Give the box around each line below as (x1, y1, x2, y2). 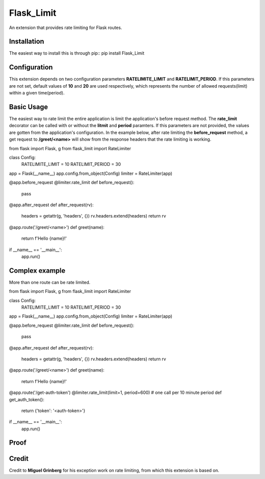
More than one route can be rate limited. (9, 279, 91, 285)
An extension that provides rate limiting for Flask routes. (9, 25, 122, 31)
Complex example (9, 266, 66, 275)
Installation (9, 37, 44, 46)
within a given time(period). (9, 90, 65, 96)
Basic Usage (9, 102, 48, 111)
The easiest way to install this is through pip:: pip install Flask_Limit (9, 50, 145, 56)
